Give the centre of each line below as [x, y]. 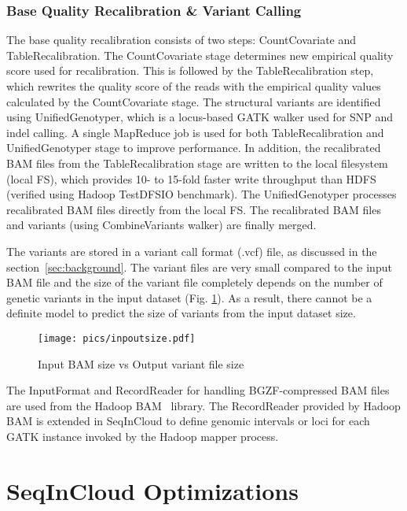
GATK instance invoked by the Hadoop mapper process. [143, 436]
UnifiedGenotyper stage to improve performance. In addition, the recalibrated [194, 148]
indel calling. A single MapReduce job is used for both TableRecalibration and [195, 132]
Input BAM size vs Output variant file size [141, 363]
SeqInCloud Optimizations [152, 490]
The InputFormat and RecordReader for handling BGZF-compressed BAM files [198, 390]
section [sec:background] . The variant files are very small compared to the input [199, 267]
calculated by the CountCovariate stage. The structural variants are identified [194, 101]
